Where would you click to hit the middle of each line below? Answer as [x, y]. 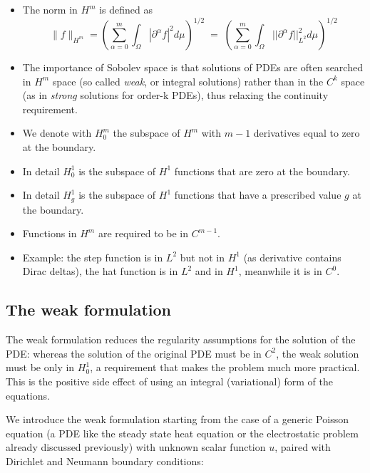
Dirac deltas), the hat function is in [100, 271]
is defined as [126, 9]
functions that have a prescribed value [258, 195]
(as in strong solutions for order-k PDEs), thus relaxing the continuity [175, 95]
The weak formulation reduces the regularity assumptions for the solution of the [181, 339]
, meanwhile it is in [280, 271]
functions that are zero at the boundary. [262, 171]
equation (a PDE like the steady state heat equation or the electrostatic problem [182, 433]
